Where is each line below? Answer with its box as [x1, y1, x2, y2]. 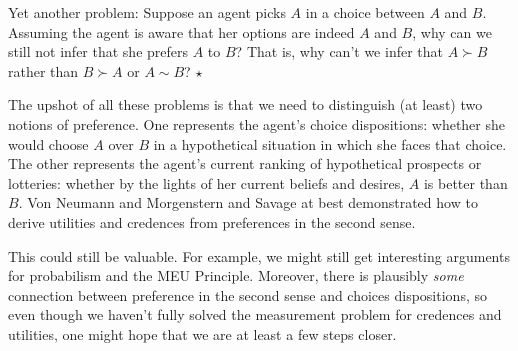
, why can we [412, 21, 492, 42]
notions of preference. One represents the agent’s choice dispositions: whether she [8, 113, 505, 134]
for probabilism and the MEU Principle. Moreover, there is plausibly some [8, 265, 464, 286]
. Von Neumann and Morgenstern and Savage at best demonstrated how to [18, 192, 478, 213]
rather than [8, 60, 79, 81]
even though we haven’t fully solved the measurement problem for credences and [8, 304, 502, 325]
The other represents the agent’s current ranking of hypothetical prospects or [8, 153, 482, 174]
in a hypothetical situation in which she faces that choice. [153, 133, 507, 154]
